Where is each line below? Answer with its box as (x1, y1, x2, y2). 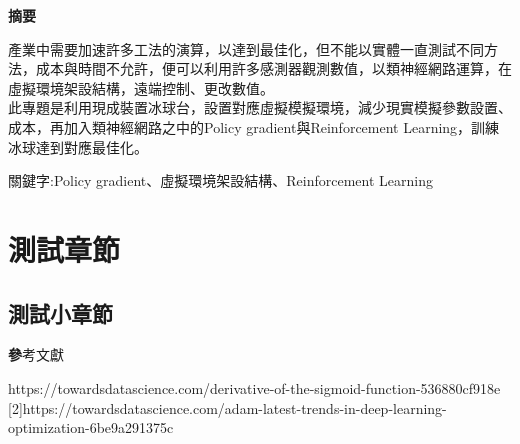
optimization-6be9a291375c (8, 417, 174, 438)
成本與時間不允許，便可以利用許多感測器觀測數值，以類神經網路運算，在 (35, 58, 512, 79)
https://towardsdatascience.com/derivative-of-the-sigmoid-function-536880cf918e (8, 377, 501, 398)
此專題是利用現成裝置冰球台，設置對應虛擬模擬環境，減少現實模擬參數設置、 (8, 97, 512, 118)
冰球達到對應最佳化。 (8, 136, 148, 157)
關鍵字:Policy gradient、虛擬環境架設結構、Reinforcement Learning (8, 170, 433, 191)
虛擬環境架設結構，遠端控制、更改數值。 (8, 77, 274, 98)
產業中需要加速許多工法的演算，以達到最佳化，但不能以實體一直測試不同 (8, 38, 484, 59)
